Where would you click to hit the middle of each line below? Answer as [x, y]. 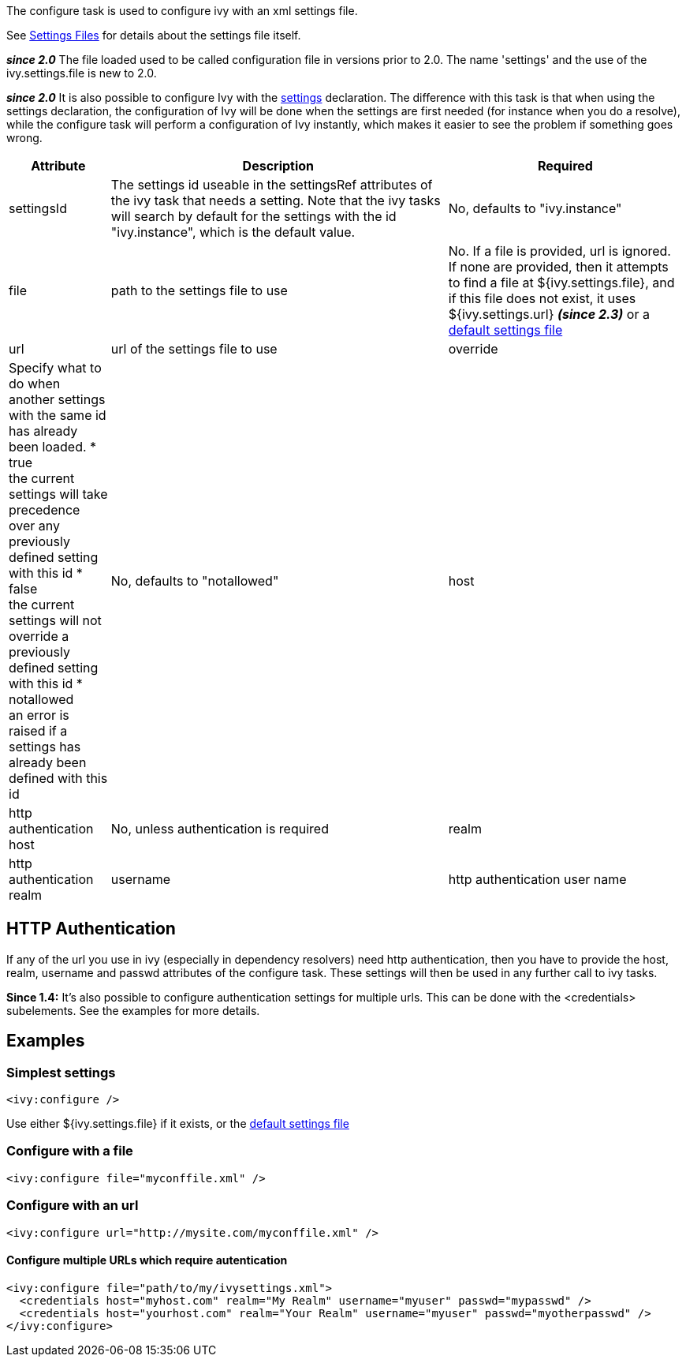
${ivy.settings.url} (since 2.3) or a [549, 314]
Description [278, 166]
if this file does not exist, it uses [542, 298]
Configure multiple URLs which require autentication [147, 1260]
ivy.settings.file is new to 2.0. [82, 73]
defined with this [58, 778]
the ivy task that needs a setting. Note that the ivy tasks [276, 200]
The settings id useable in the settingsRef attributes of [272, 185]
